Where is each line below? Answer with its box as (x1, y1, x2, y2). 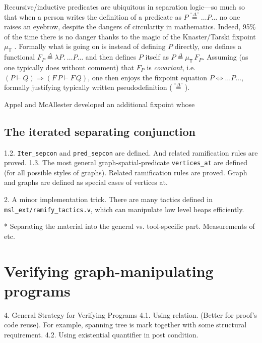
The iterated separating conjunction (4, 123, 195, 139)
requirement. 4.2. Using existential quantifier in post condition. (4, 329, 199, 339)
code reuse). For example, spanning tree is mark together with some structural (4, 319, 247, 330)
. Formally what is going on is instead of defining (14, 41, 166, 52)
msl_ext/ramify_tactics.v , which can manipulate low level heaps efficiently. (4, 204, 244, 214)
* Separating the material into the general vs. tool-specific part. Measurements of (4, 221, 255, 231)
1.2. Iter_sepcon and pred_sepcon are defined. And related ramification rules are (4, 147, 258, 158)
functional (4, 52, 35, 62)
